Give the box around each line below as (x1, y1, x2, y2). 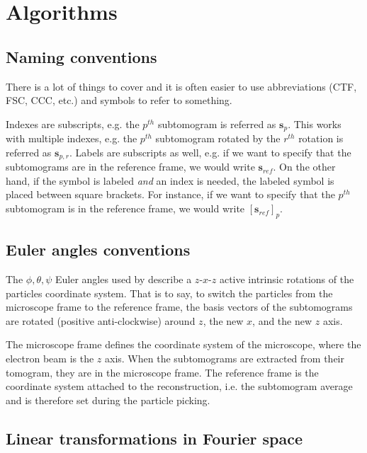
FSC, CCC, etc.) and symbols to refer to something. (6, 93, 232, 108)
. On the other (273, 159, 336, 174)
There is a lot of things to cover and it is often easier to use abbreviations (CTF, (6, 79, 357, 93)
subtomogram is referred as (157, 116, 276, 131)
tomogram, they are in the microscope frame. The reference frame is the (6, 365, 319, 379)
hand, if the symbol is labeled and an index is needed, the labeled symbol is (6, 173, 334, 188)
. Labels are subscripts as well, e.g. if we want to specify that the (69, 144, 351, 159)
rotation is (298, 131, 344, 146)
